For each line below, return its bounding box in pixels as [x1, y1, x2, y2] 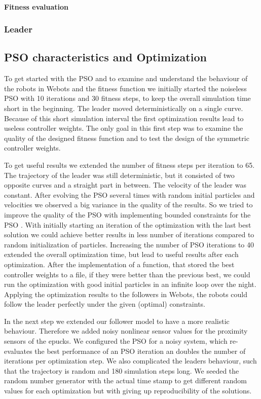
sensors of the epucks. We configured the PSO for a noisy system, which [4, 336, 228, 346]
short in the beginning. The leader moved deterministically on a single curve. [4, 103, 243, 114]
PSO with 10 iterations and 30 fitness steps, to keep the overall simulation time [4, 93, 251, 103]
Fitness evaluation [4, 1, 69, 12]
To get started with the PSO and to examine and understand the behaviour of [4, 73, 248, 84]
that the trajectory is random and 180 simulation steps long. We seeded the [4, 365, 239, 376]
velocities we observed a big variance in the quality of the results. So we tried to [4, 199, 253, 210]
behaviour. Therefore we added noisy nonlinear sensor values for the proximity [4, 325, 248, 336]
